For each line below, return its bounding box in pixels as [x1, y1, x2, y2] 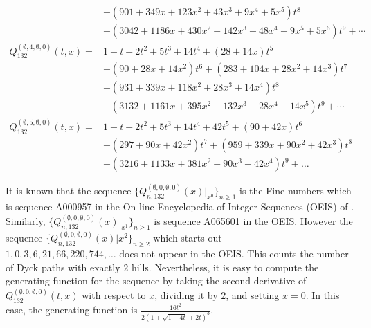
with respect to [82, 288, 146, 302]
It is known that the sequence [6, 183, 132, 198]
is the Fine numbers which [239, 183, 352, 198]
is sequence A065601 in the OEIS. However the [154, 214, 353, 228]
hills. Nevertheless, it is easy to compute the [131, 259, 319, 274]
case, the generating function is [6, 302, 138, 317]
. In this [305, 288, 340, 302]
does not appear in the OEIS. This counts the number [119, 246, 349, 261]
